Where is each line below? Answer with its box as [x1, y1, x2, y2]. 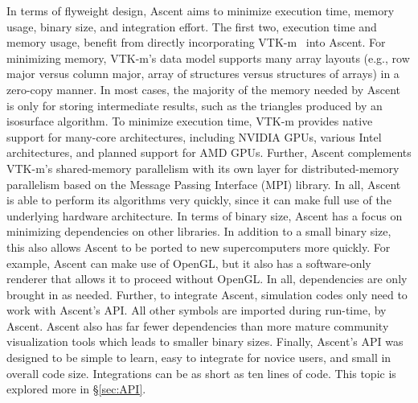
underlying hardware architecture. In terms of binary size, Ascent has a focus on [6, 207, 403, 224]
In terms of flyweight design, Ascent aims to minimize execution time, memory [6, 2, 395, 19]
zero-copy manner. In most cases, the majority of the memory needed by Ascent [6, 80, 400, 97]
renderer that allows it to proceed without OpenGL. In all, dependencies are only [6, 270, 408, 287]
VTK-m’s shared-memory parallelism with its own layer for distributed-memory [6, 159, 400, 176]
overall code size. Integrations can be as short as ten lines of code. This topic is [6, 364, 396, 381]
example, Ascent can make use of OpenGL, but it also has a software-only [6, 254, 371, 271]
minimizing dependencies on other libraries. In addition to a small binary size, [6, 223, 391, 240]
